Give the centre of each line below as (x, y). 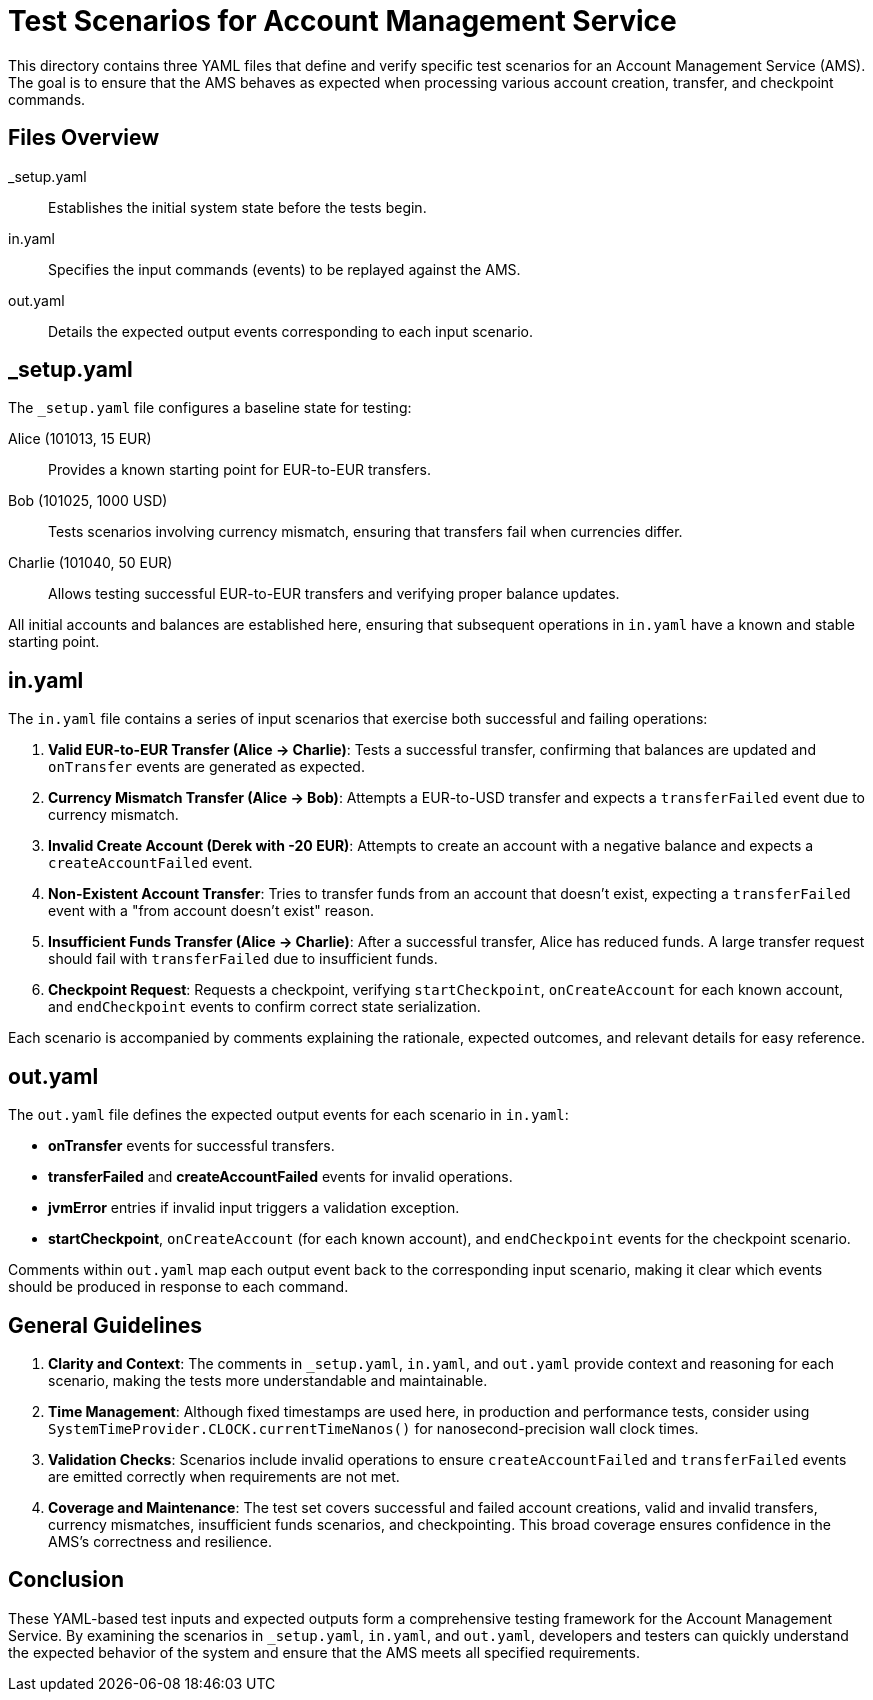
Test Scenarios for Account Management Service (342, 21)
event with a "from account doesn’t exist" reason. (211, 911)
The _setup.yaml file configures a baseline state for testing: (210, 408)
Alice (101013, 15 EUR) (80, 439)
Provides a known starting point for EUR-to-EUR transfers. (239, 470)
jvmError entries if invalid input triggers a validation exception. (254, 1208)
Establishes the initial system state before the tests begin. (237, 207)
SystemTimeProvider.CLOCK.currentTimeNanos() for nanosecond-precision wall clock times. (373, 1428)
